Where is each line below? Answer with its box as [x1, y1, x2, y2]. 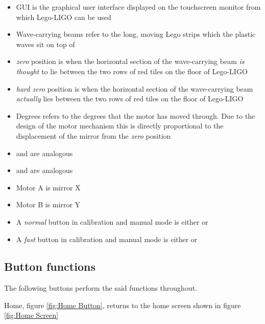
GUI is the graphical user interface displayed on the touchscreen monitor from [16, 2, 261, 12]
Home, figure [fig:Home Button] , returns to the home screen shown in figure [4, 299, 241, 310]
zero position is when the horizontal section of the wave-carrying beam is [16, 56, 245, 67]
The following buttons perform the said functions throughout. [4, 283, 198, 293]
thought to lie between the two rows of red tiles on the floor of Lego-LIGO [16, 66, 248, 76]
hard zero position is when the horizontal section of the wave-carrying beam [16, 83, 253, 94]
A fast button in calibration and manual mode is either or [16, 233, 198, 244]
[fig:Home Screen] [4, 310, 59, 320]
